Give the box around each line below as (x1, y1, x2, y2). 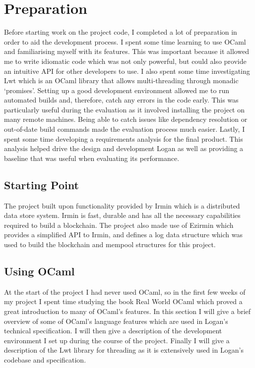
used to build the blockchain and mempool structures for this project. (4, 239, 216, 250)
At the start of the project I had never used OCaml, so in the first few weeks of (4, 286, 246, 297)
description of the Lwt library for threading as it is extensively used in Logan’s (4, 345, 244, 355)
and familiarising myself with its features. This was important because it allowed (4, 46, 250, 56)
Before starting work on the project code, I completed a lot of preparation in (4, 27, 237, 37)
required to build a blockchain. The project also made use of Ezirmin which (4, 219, 234, 230)
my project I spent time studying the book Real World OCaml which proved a (4, 296, 243, 307)
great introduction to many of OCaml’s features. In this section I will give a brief (4, 306, 251, 316)
